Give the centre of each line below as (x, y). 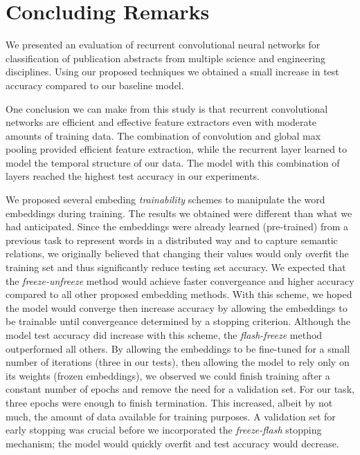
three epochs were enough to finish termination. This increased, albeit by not (169, 402)
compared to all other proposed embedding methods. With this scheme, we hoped (179, 294)
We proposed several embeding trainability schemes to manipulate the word (165, 199)
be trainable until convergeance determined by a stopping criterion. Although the (178, 321)
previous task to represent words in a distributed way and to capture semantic (172, 240)
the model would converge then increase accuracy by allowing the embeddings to (177, 307)
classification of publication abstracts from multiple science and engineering (166, 58)
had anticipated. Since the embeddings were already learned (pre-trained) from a (177, 226)
